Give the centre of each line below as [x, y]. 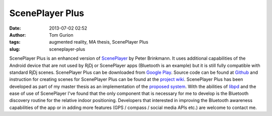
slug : [15, 49]
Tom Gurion [61, 35]
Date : [15, 28]
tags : [15, 42]
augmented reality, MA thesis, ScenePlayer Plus [99, 42]
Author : [18, 35]
